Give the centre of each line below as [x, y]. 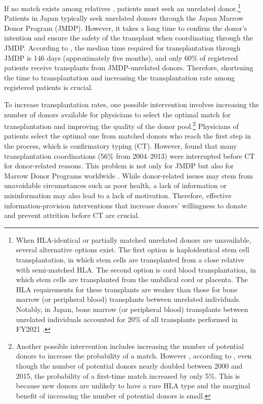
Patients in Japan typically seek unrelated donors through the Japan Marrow [124, 18]
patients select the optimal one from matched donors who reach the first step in [128, 136]
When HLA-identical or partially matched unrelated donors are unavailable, [134, 239]
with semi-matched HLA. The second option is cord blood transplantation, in [136, 269]
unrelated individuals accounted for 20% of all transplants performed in [127, 319]
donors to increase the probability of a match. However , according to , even [134, 356]
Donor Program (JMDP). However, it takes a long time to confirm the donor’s [126, 28]
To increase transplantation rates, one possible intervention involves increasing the [131, 104]
